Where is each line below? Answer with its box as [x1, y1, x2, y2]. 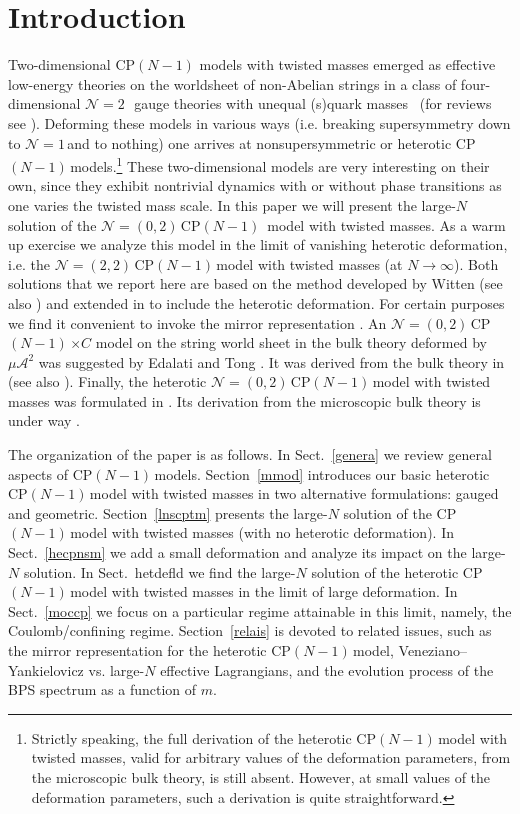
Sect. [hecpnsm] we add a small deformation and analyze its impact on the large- [8, 542, 506, 563]
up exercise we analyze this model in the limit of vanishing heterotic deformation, [8, 234, 508, 255]
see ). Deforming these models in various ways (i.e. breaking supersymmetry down [8, 112, 511, 133]
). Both [454, 253, 499, 274]
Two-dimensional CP [8, 54, 136, 75]
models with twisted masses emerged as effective [199, 54, 496, 75]
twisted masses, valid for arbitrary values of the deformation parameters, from [31, 747, 511, 768]
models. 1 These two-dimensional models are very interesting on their [70, 153, 490, 176]
